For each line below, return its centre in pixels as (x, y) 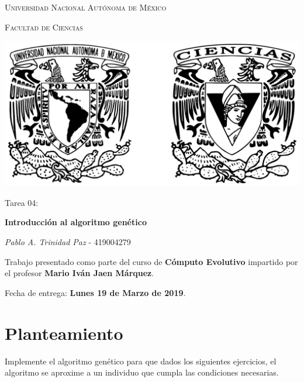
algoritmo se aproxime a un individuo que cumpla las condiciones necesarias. (142, 372)
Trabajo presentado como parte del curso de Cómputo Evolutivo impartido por (151, 261)
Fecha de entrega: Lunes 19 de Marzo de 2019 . (95, 292)
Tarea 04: (22, 202)
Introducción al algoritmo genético (76, 222)
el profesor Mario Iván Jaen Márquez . (80, 273)
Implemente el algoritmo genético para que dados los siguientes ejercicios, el (141, 361)
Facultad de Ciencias (44, 27)
